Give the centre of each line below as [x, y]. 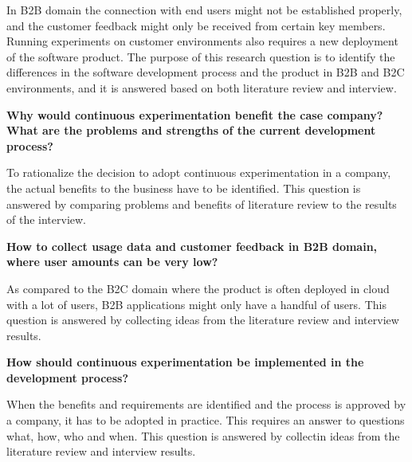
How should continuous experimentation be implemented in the [185, 362]
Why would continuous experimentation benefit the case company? [195, 114]
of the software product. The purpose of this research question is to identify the [201, 56]
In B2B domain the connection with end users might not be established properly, [204, 10]
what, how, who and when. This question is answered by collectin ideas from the [203, 435]
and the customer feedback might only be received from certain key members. [196, 25]
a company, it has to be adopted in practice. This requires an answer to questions [206, 420]
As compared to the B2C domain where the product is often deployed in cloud [198, 288]
